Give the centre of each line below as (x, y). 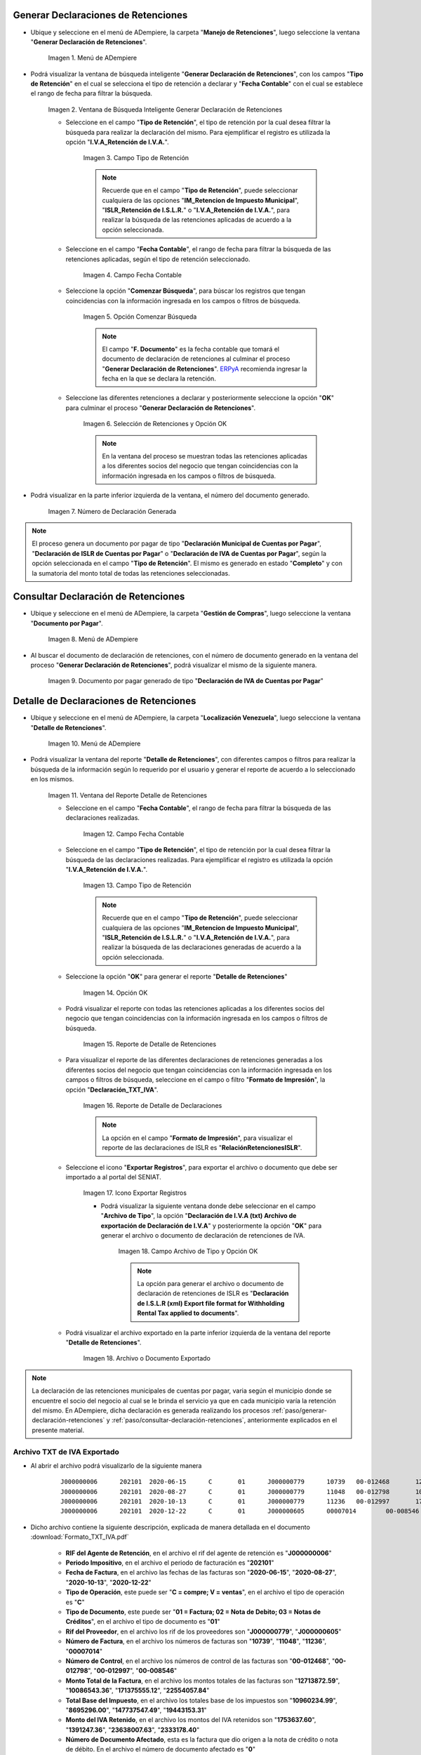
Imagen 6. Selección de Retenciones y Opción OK (155, 424)
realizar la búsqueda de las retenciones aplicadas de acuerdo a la (197, 220)
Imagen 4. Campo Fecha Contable (133, 274)
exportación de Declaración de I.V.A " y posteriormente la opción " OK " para (211, 1226)
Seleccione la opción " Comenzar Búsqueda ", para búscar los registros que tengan (186, 291)
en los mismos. (52, 779)
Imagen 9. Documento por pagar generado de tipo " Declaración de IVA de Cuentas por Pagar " (186, 681)
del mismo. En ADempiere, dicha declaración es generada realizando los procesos (151, 1410)
